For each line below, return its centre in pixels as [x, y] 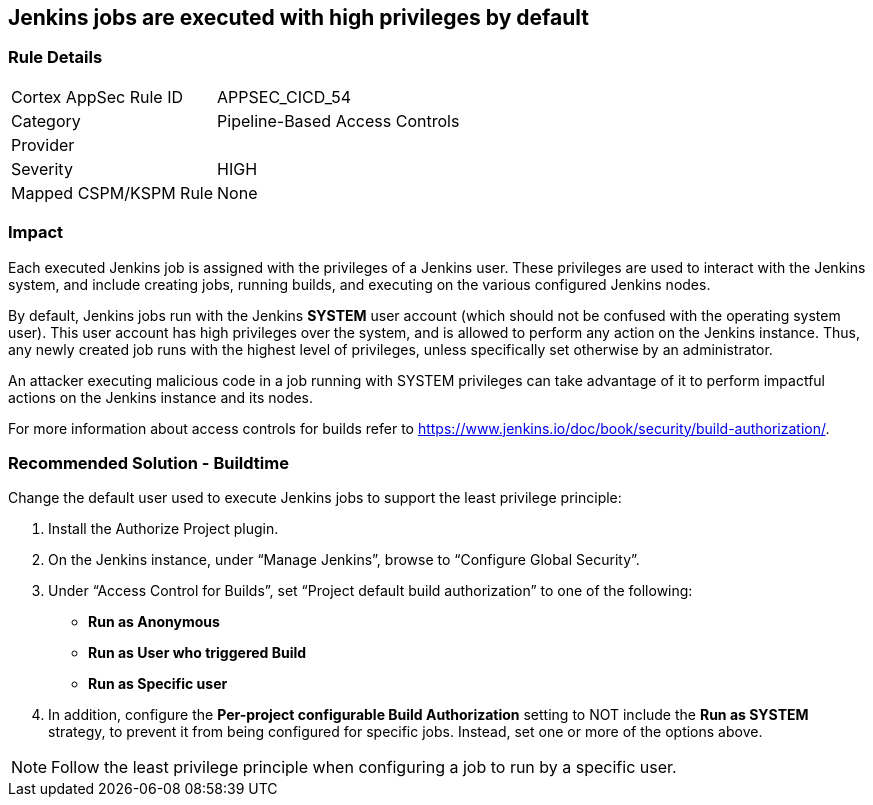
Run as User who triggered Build [197, 653]
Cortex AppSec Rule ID [97, 96]
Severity [42, 168]
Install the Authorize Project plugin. [163, 529]
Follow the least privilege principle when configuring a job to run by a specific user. [364, 767]
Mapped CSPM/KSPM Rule [112, 192]
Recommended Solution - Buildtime [148, 462]
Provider [43, 144]
